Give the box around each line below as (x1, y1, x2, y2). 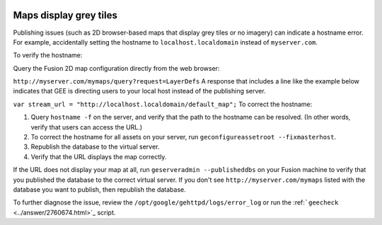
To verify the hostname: (13, 51, 83, 59)
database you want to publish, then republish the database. (13, 185, 187, 194)
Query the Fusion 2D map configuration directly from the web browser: (13, 64, 220, 72)
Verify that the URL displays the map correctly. (30, 152, 167, 161)
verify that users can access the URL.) (30, 122, 143, 131)
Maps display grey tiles (13, 9, 118, 21)
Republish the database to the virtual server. (30, 142, 160, 151)
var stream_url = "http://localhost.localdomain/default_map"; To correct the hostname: (13, 100, 313, 108)
